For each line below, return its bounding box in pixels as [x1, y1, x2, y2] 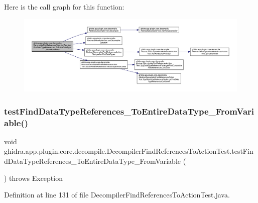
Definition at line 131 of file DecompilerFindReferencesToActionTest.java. [4, 189, 230, 200]
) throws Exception [4, 172, 63, 183]
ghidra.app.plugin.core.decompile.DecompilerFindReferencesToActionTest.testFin [4, 146, 253, 156]
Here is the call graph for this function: [4, 2, 124, 12]
